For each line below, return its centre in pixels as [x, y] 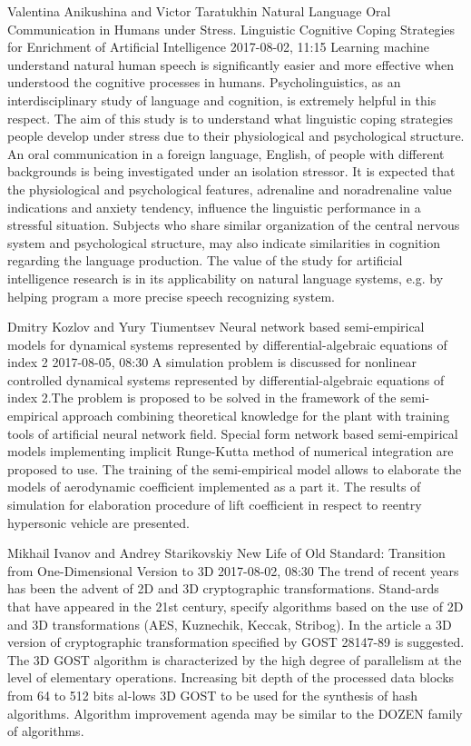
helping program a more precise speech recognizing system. [171, 296]
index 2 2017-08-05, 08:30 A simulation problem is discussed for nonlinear [212, 362]
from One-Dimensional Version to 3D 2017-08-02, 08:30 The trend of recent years [233, 570]
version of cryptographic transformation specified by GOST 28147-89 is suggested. [236, 642]
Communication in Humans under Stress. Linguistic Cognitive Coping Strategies [231, 29]
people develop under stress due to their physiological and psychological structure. [236, 136]
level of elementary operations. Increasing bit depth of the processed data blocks [231, 677]
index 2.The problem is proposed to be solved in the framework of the [202, 398]
